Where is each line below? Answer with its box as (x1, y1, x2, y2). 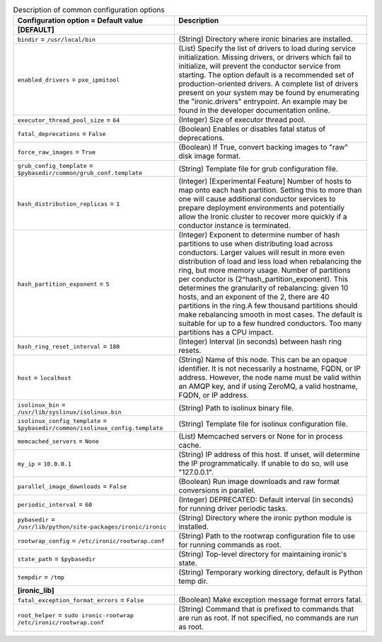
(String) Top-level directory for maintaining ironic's (178, 549, 347, 559)
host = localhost (17, 373, 72, 383)
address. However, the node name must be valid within (178, 373, 361, 383)
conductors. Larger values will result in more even (178, 248, 345, 258)
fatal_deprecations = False (17, 128, 106, 138)
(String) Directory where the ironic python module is (178, 513, 352, 523)
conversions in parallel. (178, 485, 256, 495)
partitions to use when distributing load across (178, 239, 333, 249)
